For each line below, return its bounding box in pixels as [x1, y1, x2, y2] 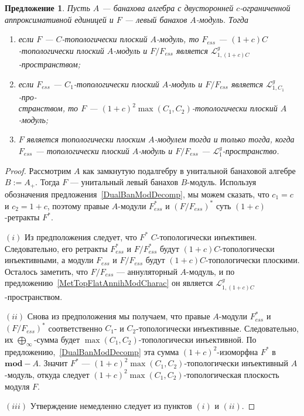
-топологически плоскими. [206, 254, 300, 266]
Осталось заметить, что [5, 265, 88, 277]
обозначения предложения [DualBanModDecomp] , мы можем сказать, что [5, 187, 269, 200]
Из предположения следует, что [24, 230, 137, 243]
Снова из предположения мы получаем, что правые [27, 310, 210, 322]
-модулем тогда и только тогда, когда [154, 133, 295, 145]
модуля [5, 380, 30, 392]
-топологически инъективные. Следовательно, [136, 322, 299, 334]
